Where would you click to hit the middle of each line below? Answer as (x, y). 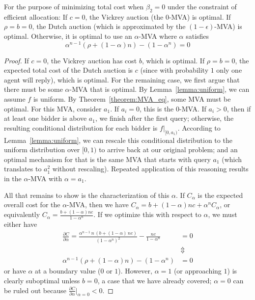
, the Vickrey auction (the (124, 16)
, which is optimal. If (173, 60)
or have (15, 271)
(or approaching (198, 271)
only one (229, 70)
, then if (239, 108)
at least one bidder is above (45, 118)
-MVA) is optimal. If (200, 16)
